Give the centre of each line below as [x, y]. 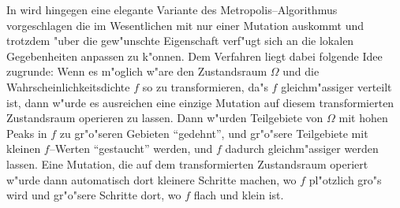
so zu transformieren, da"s [205, 86]
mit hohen [363, 118]
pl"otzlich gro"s [345, 179]
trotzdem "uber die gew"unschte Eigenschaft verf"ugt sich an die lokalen [180, 41]
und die [301, 71]
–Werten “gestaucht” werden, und [131, 149]
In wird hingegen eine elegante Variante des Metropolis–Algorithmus [172, 9]
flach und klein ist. [239, 195]
